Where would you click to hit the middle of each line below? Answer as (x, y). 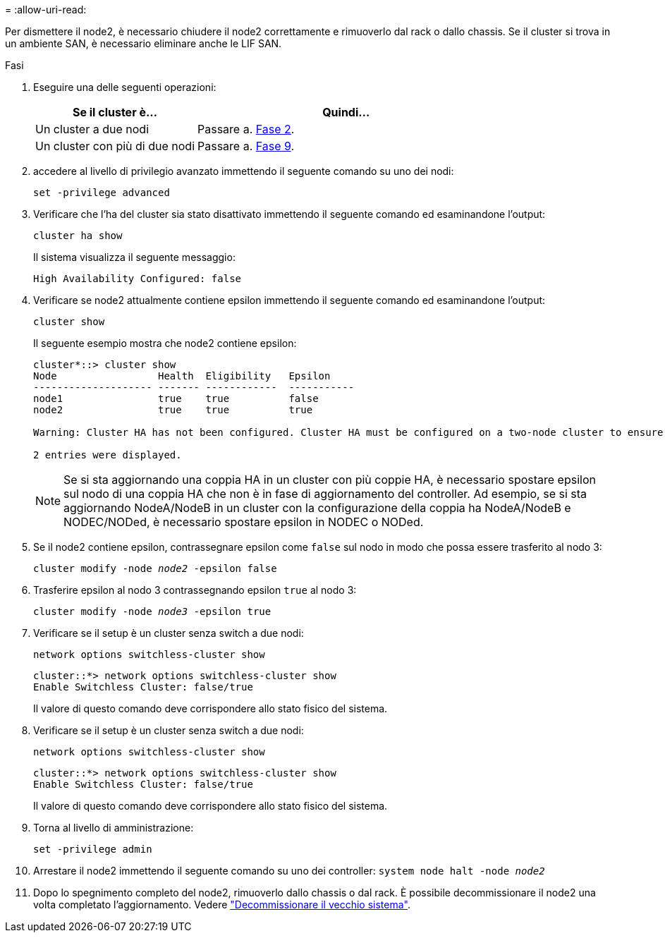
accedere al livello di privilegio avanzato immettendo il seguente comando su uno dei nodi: (244, 171)
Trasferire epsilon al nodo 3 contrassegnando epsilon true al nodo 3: (195, 590)
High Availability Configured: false (138, 279)
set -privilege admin (93, 849)
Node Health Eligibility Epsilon (182, 376)
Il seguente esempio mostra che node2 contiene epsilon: (165, 343)
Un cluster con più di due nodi (115, 146)
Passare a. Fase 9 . (246, 146)
